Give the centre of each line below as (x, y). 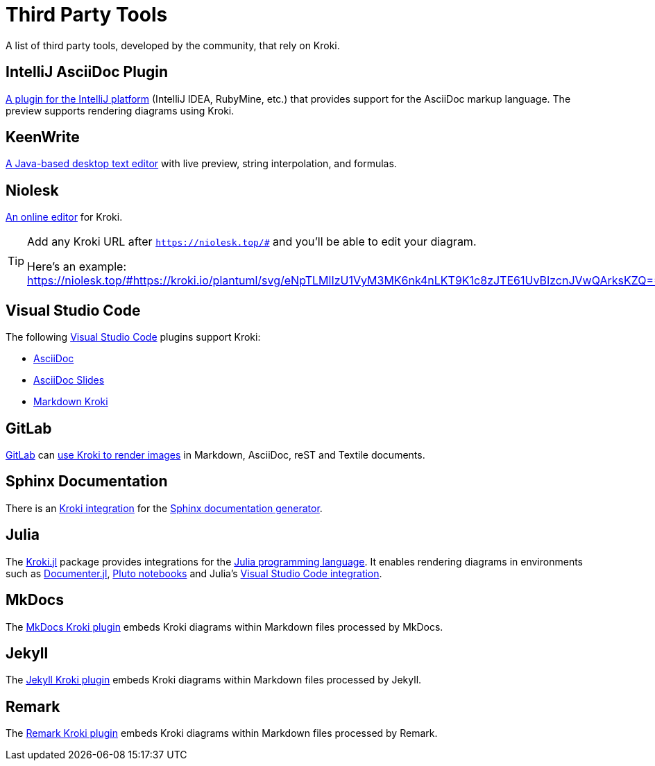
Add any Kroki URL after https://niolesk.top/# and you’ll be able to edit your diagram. (252, 242)
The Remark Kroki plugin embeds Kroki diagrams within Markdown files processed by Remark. (222, 733)
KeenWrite (43, 137)
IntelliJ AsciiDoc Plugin (87, 72)
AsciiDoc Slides (69, 380)
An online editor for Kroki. (64, 217)
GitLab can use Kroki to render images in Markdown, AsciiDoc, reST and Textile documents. (215, 454)
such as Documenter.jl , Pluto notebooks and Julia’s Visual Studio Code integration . (194, 573)
